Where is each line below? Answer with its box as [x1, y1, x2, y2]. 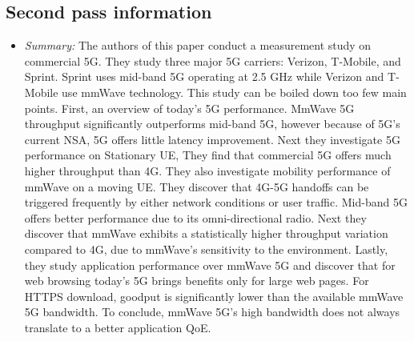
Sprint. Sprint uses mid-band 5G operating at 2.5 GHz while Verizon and [24, 68, 384, 85]
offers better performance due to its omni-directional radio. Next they [24, 209, 367, 226]
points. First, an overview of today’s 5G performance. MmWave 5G [24, 99, 355, 116]
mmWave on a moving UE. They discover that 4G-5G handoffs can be [24, 178, 369, 195]
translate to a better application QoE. [24, 319, 211, 335]
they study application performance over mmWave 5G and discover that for [24, 256, 396, 273]
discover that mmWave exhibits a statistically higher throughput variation [24, 225, 388, 242]
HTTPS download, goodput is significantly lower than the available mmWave [24, 287, 404, 304]
